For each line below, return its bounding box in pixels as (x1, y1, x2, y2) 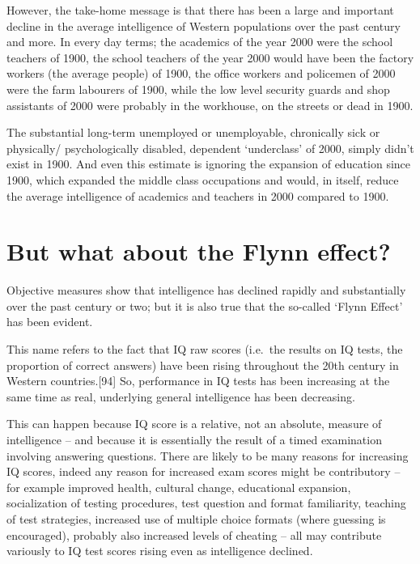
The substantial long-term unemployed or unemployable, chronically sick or (6, 124, 380, 141)
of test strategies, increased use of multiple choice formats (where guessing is (6, 510, 386, 527)
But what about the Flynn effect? (6, 235, 391, 268)
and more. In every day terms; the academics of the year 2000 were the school (6, 33, 393, 50)
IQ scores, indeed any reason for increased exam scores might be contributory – (6, 463, 401, 480)
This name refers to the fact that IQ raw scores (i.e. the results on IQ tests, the (6, 341, 403, 358)
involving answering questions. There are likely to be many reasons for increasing (6, 447, 409, 464)
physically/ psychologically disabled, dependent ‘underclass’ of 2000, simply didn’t (6, 139, 414, 156)
